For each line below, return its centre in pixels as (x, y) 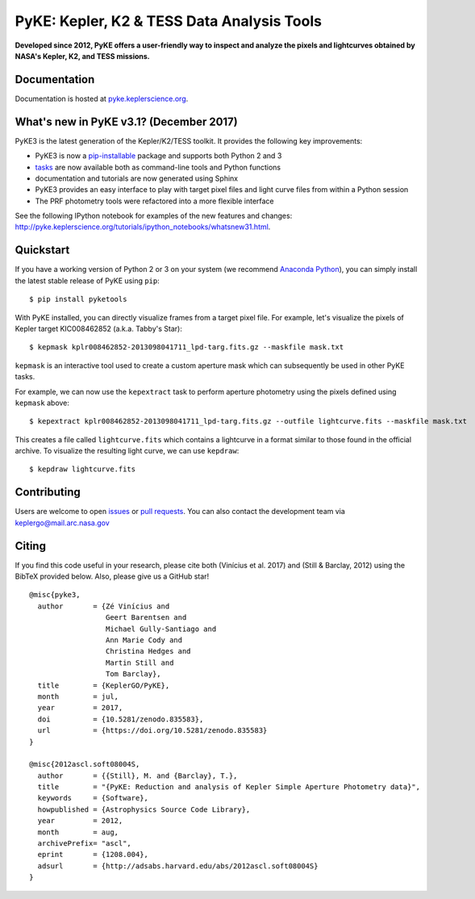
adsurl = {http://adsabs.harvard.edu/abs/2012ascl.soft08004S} (178, 866)
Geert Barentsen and (146, 618)
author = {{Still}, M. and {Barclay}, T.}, (137, 776)
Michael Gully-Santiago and (161, 629)
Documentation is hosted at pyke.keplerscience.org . (102, 98)
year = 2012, (80, 821)
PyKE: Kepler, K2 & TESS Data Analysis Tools (169, 21)
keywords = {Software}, (93, 798)
